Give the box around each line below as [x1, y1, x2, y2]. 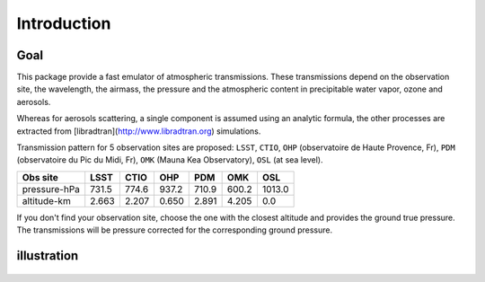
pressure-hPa [22, 182, 81, 195]
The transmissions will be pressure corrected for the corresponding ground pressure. [16, 225, 332, 235]
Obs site [22, 171, 58, 183]
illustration [16, 248, 79, 263]
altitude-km [22, 194, 71, 207]
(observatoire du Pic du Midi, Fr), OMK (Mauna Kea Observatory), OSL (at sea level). [16, 154, 323, 165]
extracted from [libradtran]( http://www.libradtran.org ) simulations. [16, 126, 261, 137]
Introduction [16, 13, 111, 33]
